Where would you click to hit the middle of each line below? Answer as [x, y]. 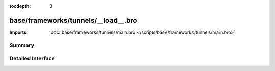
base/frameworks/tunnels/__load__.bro [73, 20]
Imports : [19, 32]
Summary [22, 45]
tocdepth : [20, 6]
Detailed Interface [32, 59]
